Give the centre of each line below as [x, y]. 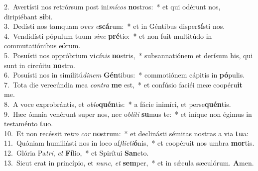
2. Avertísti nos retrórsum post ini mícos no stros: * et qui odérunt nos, [112, 6]
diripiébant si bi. [28, 16]
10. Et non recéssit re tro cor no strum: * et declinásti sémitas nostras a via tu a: [126, 133]
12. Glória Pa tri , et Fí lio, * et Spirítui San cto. [76, 152]
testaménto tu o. [29, 124]
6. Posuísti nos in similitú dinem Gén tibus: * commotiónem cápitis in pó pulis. [125, 75]
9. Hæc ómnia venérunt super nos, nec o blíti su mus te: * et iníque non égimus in [128, 114]
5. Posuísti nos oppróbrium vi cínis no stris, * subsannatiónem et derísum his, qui [129, 55]
